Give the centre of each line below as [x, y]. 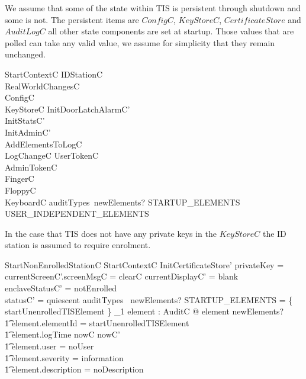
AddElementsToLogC [44, 144]
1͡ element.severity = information [64, 357]
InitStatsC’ [25, 121]
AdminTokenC [31, 167]
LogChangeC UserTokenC [52, 155]
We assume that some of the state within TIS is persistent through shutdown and [153, 8]
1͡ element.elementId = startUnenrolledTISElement [97, 322]
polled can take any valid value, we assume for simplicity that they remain [140, 42]
